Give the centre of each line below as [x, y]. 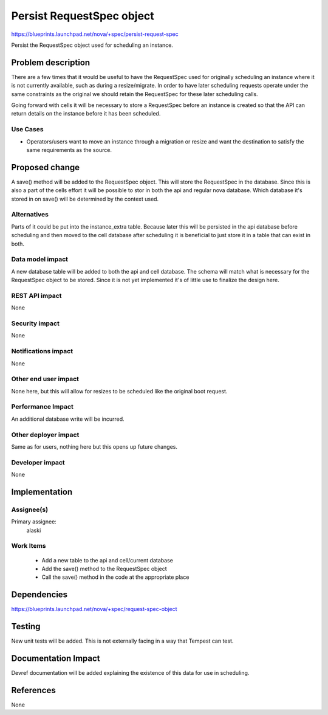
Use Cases [27, 130]
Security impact [36, 323]
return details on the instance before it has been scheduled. [86, 114]
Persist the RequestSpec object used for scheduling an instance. [92, 45]
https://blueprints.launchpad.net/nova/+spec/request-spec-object [94, 609]
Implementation [42, 492]
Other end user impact [45, 379]
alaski [34, 530]
